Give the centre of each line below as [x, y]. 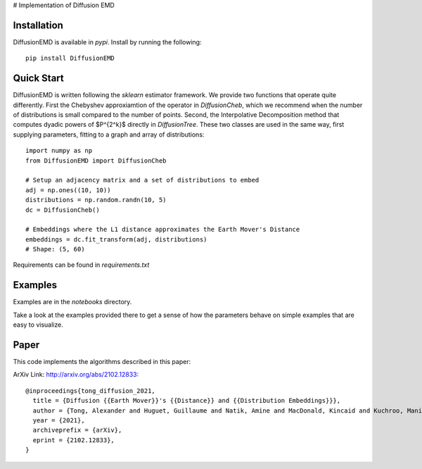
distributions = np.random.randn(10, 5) [96, 200]
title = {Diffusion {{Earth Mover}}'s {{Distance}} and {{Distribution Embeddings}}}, [187, 401]
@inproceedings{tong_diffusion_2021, [91, 390]
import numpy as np [59, 151]
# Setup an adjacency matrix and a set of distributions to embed [142, 180]
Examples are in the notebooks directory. [72, 302]
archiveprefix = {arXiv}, [77, 430]
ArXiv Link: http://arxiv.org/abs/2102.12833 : [76, 375]
